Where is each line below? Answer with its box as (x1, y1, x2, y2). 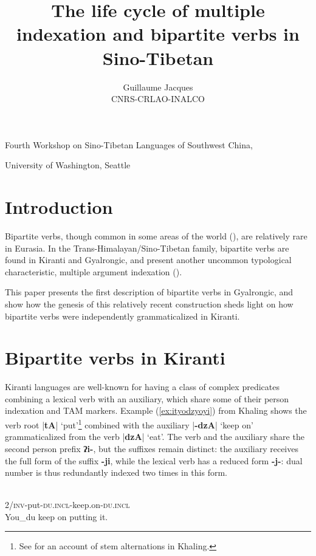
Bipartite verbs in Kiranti (5, 345, 225, 370)
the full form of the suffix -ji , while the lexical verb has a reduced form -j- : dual (5, 454, 303, 467)
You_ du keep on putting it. (5, 510, 108, 523)
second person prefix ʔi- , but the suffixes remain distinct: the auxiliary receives (5, 442, 298, 455)
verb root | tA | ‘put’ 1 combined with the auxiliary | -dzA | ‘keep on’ (5, 417, 253, 431)
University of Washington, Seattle (5, 159, 131, 171)
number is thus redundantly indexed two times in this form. (5, 466, 228, 479)
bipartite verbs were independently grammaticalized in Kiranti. (5, 309, 240, 322)
